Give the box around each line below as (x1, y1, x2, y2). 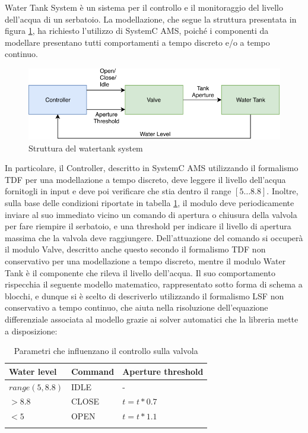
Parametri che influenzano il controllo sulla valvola (14, 344, 198, 357)
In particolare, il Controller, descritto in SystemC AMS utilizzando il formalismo (5, 162, 299, 174)
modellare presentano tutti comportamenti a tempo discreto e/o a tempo (5, 36, 270, 48)
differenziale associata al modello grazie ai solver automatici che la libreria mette (5, 313, 299, 325)
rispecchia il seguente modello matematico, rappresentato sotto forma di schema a (5, 278, 303, 290)
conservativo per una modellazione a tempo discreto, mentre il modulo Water (5, 255, 286, 267)
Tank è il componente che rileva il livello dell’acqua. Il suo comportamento (5, 266, 275, 279)
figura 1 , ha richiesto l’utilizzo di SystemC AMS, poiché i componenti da (5, 24, 269, 37)
